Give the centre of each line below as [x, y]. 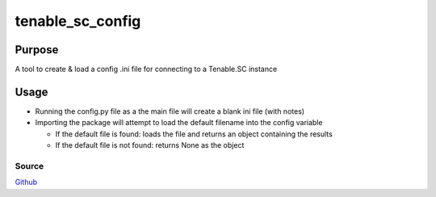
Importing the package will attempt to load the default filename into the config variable [179, 123]
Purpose [37, 50]
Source [29, 166]
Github [26, 182]
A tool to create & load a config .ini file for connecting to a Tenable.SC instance [146, 69]
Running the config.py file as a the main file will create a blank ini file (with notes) [170, 111]
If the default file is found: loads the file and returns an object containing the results [194, 134]
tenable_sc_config [78, 21]
